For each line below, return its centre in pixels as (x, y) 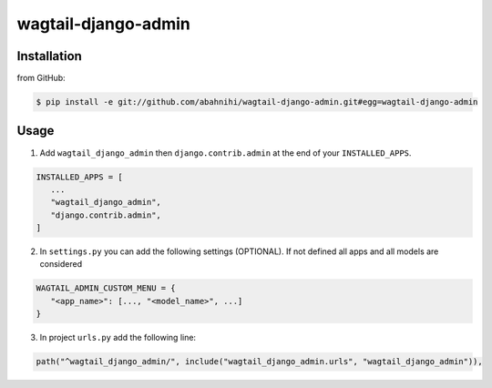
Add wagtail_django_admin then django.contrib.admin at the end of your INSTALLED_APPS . (225, 153)
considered (61, 264)
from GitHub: (41, 78)
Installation (49, 56)
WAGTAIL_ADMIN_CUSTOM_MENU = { (106, 288)
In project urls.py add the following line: (118, 338)
